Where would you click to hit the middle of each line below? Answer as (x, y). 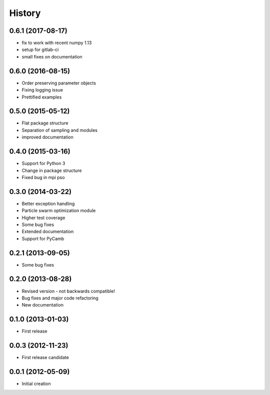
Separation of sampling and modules (59, 130)
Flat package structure (45, 123)
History (25, 13)
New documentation (42, 305)
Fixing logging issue (42, 90)
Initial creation (36, 384)
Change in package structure (52, 170)
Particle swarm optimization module (59, 210)
